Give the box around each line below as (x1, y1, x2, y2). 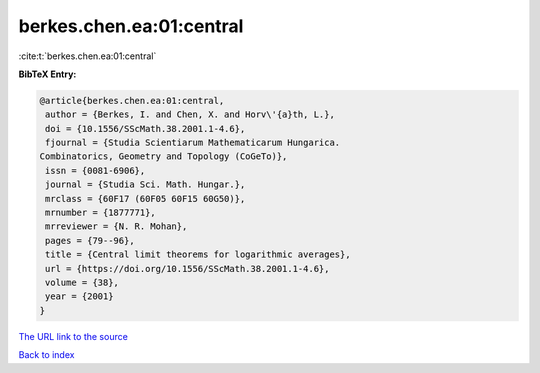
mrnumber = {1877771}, (45, 207, 157, 219)
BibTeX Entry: (18, 68, 77, 80)
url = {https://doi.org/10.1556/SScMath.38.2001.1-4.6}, (45, 263, 330, 274)
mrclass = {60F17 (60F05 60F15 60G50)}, (45, 193, 246, 204)
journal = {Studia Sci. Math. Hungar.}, (45, 179, 246, 190)
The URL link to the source (18, 330, 129, 342)
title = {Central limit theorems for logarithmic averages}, (45, 249, 351, 260)
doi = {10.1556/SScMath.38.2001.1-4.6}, (45, 123, 246, 134)
